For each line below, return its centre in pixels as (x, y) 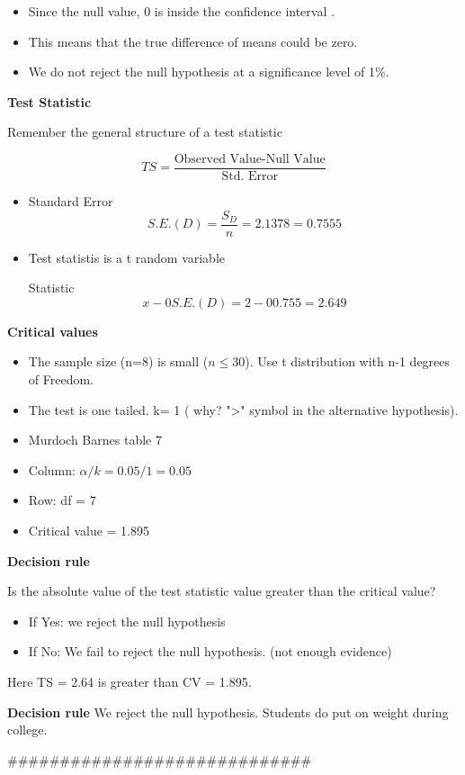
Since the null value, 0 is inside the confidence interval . (181, 11)
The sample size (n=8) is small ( (118, 361)
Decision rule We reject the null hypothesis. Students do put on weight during (228, 712)
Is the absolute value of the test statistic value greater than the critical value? (222, 591)
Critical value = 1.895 (89, 531)
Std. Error (250, 177)
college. (27, 730)
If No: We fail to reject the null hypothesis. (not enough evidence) (210, 651)
